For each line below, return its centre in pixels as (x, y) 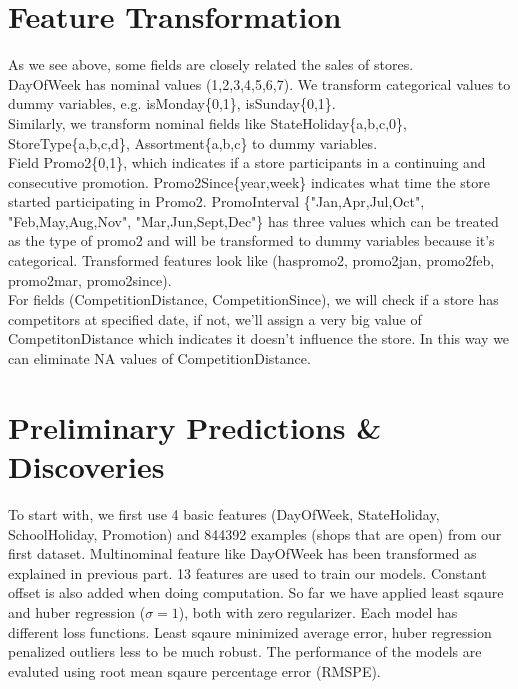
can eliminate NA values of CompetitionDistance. (159, 358)
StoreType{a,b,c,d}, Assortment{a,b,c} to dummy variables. (193, 142)
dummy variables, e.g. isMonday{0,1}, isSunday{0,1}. (172, 103)
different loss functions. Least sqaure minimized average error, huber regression (250, 631)
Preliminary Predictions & (195, 426)
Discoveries (86, 466)
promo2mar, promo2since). (90, 279)
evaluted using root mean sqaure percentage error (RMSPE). (194, 670)
